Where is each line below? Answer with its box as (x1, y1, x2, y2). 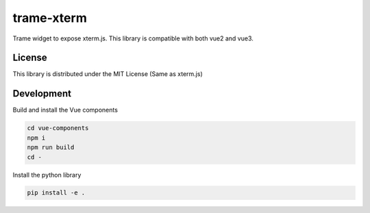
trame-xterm (12, 10, 87, 25)
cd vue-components (27, 124, 89, 132)
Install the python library (12, 171, 82, 179)
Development (12, 88, 72, 99)
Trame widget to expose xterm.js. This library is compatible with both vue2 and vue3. (12, 34, 254, 42)
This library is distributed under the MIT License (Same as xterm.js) (12, 70, 203, 78)
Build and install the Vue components (12, 106, 118, 114)
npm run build (27, 144, 75, 151)
